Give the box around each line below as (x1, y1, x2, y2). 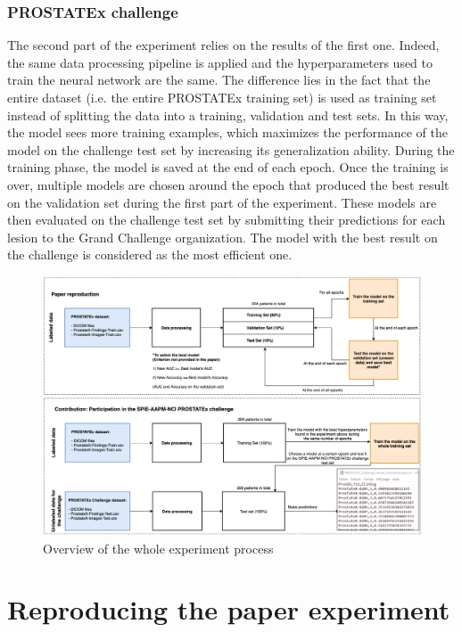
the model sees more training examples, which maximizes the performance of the (7, 123, 448, 142)
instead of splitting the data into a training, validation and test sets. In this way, (7, 105, 449, 124)
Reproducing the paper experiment (7, 591, 450, 628)
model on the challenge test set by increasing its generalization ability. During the (7, 140, 455, 159)
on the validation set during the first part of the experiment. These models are (7, 193, 437, 211)
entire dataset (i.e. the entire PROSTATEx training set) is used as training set (7, 88, 437, 106)
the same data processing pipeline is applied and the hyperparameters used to (7, 53, 433, 71)
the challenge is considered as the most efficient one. (7, 245, 293, 264)
